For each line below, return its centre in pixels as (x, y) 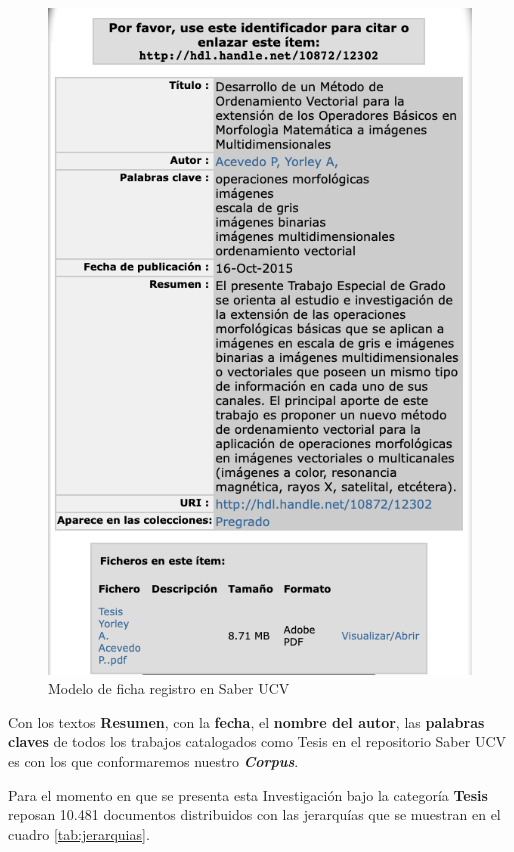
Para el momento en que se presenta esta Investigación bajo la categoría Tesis (248, 794)
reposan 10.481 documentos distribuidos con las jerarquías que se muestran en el (254, 814)
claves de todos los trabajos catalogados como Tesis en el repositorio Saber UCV (257, 741)
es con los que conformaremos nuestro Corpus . (153, 760)
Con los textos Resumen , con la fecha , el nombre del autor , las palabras (246, 721)
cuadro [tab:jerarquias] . (79, 833)
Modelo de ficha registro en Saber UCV (169, 688)
